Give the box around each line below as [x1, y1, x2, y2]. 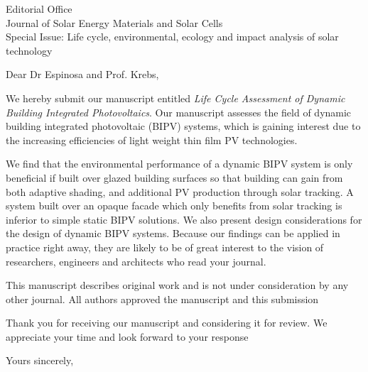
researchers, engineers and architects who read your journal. [6, 253, 266, 268]
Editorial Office [6, 1, 72, 16]
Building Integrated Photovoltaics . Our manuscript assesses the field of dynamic [6, 104, 352, 119]
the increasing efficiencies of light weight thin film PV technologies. [6, 132, 298, 147]
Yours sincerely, [6, 353, 74, 368]
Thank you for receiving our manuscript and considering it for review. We [6, 315, 328, 330]
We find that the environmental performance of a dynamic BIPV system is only [6, 156, 353, 171]
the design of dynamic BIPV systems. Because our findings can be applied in [6, 226, 340, 241]
